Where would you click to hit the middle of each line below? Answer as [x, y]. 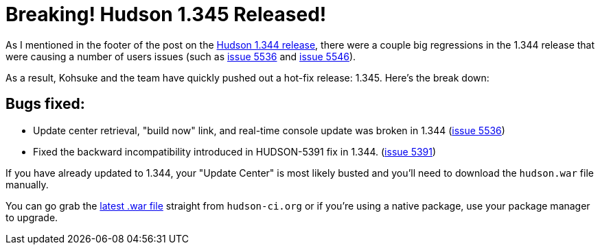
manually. [27, 184]
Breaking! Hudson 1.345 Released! [166, 14]
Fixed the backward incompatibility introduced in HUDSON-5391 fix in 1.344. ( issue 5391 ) [235, 151]
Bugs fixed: [45, 104]
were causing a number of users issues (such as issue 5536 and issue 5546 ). [181, 56]
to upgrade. [32, 217]
